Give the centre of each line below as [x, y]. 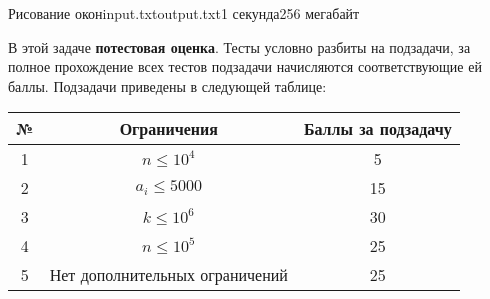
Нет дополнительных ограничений [168, 275]
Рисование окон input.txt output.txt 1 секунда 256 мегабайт [184, 13]
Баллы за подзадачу [377, 129]
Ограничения [168, 129]
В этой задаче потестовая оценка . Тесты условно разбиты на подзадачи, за [239, 46]
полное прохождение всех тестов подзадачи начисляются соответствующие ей [245, 66]
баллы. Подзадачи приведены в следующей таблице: [167, 85]
